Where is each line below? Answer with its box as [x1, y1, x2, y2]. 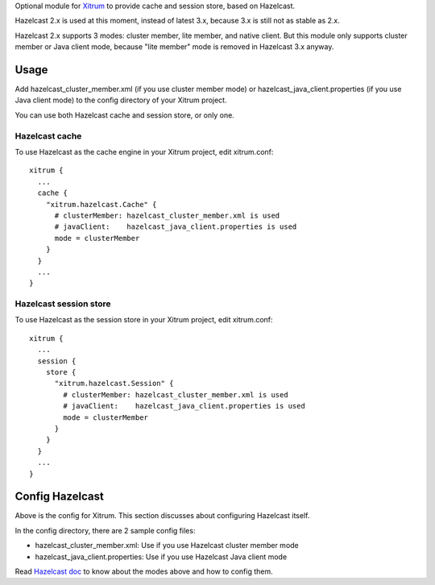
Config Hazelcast [14, 490, 104, 504]
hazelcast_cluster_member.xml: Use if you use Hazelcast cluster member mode [35, 541, 300, 550]
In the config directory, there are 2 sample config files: [14, 525, 196, 535]
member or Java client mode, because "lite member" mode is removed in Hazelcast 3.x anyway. [14, 42, 334, 52]
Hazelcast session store [14, 298, 112, 309]
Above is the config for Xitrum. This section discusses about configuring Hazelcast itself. [14, 511, 310, 521]
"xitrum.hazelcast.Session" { [54, 379, 174, 388]
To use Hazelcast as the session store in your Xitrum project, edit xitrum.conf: [14, 315, 273, 325]
